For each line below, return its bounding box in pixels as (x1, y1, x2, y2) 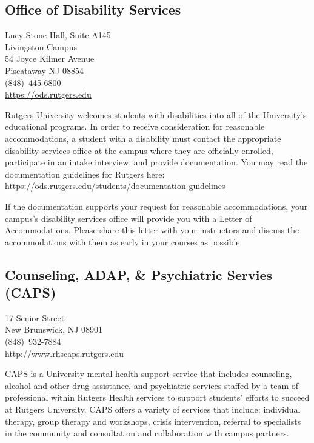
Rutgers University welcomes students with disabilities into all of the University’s (5, 108, 307, 121)
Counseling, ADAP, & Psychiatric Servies (5, 265, 272, 284)
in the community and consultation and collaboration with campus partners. (5, 427, 289, 439)
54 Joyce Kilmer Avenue (5, 52, 95, 65)
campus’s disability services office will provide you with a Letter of (5, 212, 252, 224)
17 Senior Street (5, 311, 65, 324)
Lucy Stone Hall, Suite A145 (5, 28, 111, 41)
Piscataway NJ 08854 (5, 64, 84, 76)
